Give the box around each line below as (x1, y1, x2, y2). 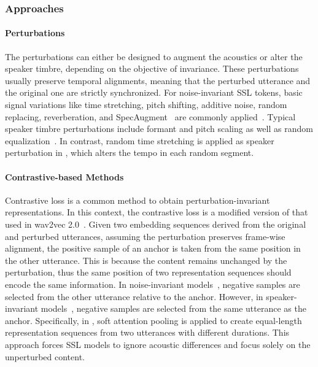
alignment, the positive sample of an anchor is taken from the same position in (5, 242, 301, 255)
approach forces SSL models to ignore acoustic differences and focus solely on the (5, 338, 311, 350)
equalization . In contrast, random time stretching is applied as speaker (5, 134, 274, 147)
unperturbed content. (5, 350, 85, 363)
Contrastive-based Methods (5, 170, 124, 183)
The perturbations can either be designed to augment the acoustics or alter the (5, 50, 303, 63)
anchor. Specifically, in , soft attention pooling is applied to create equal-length (5, 314, 302, 326)
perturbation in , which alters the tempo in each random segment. (5, 146, 254, 159)
